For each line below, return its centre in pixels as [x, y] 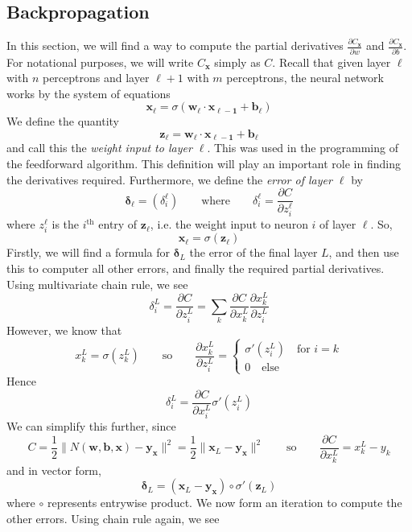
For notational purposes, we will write [100, 62]
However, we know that [64, 330]
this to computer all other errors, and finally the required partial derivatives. [196, 268]
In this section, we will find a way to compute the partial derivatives [175, 45]
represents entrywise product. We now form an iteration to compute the [225, 503]
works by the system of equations [89, 93]
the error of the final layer [253, 252]
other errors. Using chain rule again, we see [113, 519]
